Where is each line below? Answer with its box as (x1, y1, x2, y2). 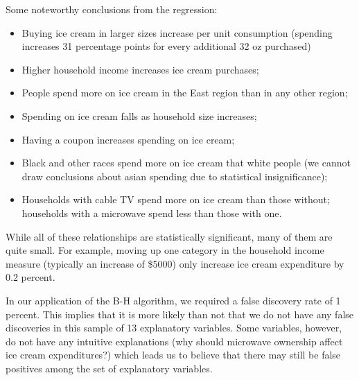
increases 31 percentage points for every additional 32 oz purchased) (21, 39, 311, 53)
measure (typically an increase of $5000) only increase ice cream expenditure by (6, 256, 344, 270)
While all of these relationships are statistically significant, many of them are (6, 229, 333, 243)
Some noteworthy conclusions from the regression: (6, 2, 218, 16)
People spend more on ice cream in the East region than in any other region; (21, 85, 348, 100)
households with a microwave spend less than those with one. (21, 205, 282, 220)
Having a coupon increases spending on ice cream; (21, 132, 235, 146)
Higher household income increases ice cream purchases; (21, 62, 259, 76)
